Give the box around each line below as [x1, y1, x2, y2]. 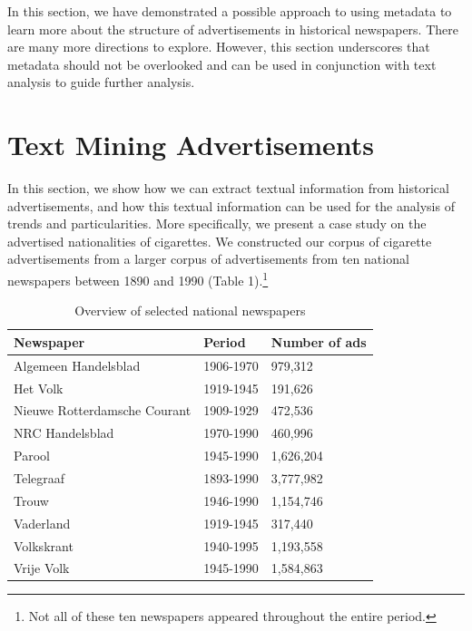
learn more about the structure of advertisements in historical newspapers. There [7, 19, 458, 38]
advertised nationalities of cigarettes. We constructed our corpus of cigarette [7, 231, 432, 250]
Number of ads [270, 332, 367, 351]
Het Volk [14, 378, 64, 397]
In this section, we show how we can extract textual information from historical [7, 179, 449, 198]
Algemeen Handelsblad [14, 355, 141, 374]
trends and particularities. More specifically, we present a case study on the [7, 214, 427, 233]
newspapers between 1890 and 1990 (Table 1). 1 [7, 268, 269, 289]
